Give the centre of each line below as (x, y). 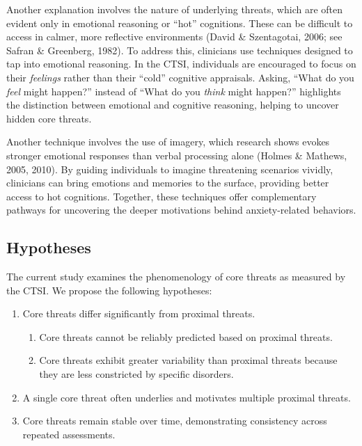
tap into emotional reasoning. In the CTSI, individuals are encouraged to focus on (181, 64)
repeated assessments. (69, 434)
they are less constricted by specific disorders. (136, 374)
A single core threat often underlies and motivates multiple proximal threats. (187, 397)
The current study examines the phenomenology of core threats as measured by (176, 277)
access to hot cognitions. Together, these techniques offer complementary (162, 196)
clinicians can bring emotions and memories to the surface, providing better (168, 183)
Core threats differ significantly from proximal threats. (139, 313)
